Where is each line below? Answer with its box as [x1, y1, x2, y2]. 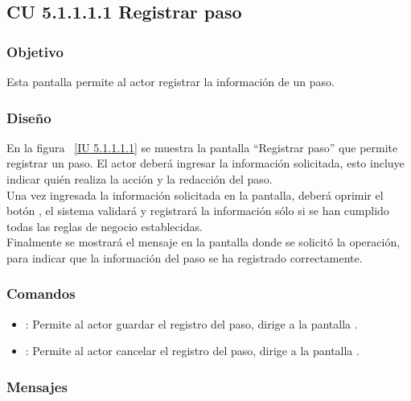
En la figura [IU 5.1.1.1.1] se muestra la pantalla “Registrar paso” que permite [6, 138, 398, 155]
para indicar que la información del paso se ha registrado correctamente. [6, 249, 363, 266]
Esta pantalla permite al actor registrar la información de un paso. [6, 73, 335, 89]
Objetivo [6, 41, 64, 61]
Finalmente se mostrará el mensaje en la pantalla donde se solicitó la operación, [6, 234, 401, 250]
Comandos [6, 283, 76, 304]
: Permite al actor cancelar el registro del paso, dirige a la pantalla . [25, 342, 360, 359]
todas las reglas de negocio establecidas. [6, 217, 203, 234]
